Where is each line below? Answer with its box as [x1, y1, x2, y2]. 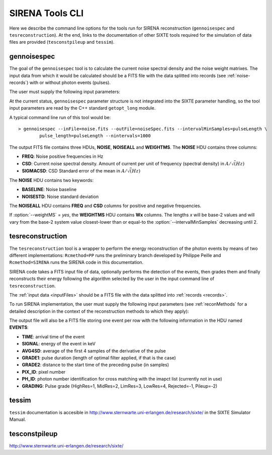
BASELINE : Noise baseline [22, 187, 77, 193]
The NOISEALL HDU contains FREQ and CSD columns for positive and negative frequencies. [9, 203, 202, 209]
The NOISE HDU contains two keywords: [9, 177, 94, 183]
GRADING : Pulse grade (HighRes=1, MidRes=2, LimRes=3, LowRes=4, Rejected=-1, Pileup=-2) [22, 383, 218, 389]
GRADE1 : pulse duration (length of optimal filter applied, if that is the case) [22, 355, 176, 361]
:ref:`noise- [227, 72, 250, 78]
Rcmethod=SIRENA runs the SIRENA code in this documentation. [9, 259, 144, 265]
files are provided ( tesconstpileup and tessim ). [9, 39, 115, 45]
